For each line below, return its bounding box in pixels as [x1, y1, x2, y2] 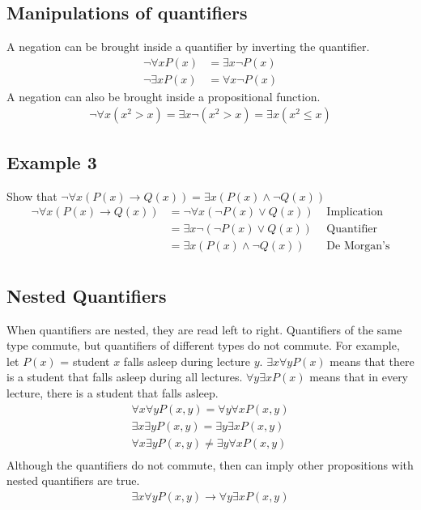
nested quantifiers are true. [6, 472, 140, 489]
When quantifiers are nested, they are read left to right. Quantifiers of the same [6, 321, 402, 338]
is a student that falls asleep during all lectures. [6, 368, 243, 385]
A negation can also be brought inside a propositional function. [6, 87, 321, 104]
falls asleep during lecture [123, 352, 251, 369]
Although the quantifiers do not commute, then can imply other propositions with [6, 456, 414, 473]
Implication [326, 206, 383, 219]
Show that [6, 187, 57, 204]
